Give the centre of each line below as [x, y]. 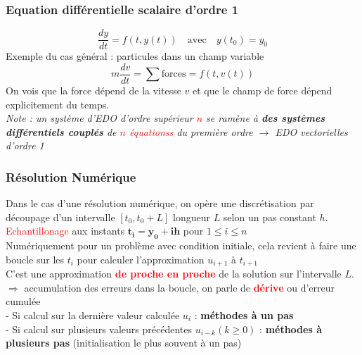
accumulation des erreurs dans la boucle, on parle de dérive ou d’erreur [179, 287]
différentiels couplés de [61, 131]
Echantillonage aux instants [65, 231]
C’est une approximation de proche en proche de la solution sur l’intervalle [174, 274]
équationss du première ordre [191, 131]
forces [174, 74]
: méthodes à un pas [244, 314]
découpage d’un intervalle [60, 217]
